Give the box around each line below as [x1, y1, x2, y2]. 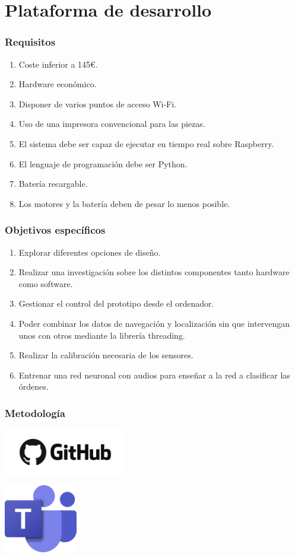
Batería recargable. [18, 177, 88, 190]
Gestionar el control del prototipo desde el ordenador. [18, 297, 214, 310]
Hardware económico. [18, 78, 97, 90]
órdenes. [18, 380, 49, 393]
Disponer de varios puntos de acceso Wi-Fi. [18, 97, 176, 110]
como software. [18, 277, 73, 289]
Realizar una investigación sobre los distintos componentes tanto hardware [18, 266, 290, 278]
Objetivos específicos [5, 222, 106, 237]
